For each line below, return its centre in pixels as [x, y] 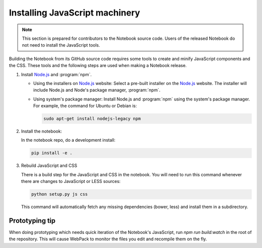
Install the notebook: [41, 132]
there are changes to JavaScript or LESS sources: [71, 182]
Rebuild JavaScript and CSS [49, 165]
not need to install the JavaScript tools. [61, 45]
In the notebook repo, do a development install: [68, 140]
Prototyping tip [32, 221]
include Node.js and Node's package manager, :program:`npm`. [97, 90]
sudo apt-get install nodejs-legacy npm [92, 119]
